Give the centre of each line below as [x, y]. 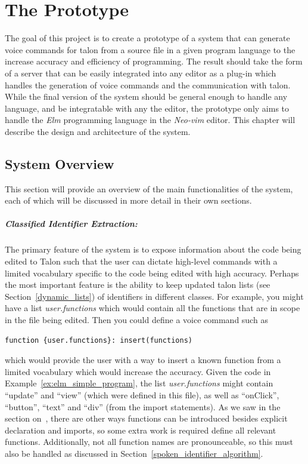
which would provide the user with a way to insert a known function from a [143, 360]
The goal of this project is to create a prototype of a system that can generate [147, 38]
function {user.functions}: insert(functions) [99, 340]
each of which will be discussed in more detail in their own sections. [128, 200]
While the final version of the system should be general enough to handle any [146, 96]
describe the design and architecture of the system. [98, 131]
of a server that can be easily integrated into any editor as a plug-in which [141, 73]
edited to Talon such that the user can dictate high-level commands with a [141, 261]
